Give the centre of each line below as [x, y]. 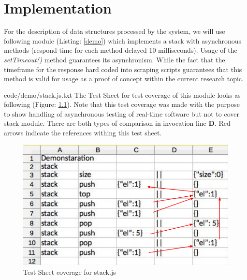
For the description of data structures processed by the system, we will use [115, 31]
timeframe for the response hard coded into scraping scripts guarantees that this [123, 69]
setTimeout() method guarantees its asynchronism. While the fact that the [115, 59]
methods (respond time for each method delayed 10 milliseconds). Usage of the [121, 50]
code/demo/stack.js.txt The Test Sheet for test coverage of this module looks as [122, 95]
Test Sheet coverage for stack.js [70, 272]
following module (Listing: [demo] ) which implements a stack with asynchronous [123, 40]
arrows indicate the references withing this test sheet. [83, 133]
